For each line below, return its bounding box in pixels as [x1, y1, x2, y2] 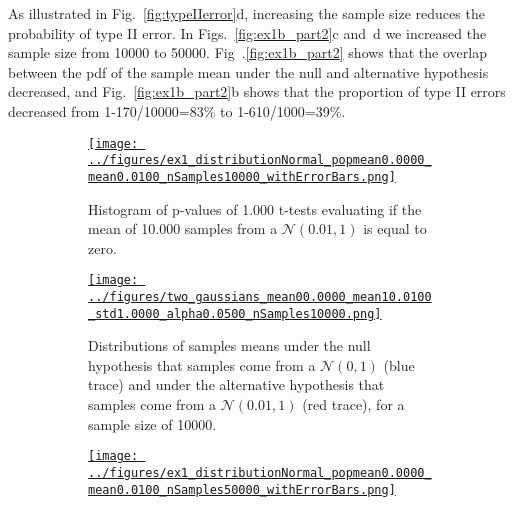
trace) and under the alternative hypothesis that [88, 374, 385, 395]
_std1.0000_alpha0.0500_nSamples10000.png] [88, 306, 382, 321]
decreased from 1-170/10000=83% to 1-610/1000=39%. [8, 100, 346, 121]
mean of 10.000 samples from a [88, 218, 278, 239]
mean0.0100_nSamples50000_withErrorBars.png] [88, 482, 396, 497]
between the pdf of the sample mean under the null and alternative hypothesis [8, 61, 489, 82]
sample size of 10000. [88, 413, 217, 434]
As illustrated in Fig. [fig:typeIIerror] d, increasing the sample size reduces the [8, 3, 485, 23]
